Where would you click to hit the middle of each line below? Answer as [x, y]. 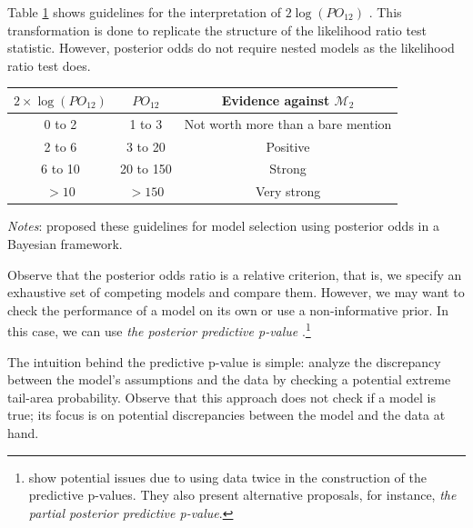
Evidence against [276, 100]
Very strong [288, 191]
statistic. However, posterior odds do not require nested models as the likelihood [231, 48]
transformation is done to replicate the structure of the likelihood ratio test [217, 30]
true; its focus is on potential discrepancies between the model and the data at [226, 415]
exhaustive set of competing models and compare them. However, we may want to [236, 292]
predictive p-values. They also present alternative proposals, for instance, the [242, 495]
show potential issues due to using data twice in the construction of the [228, 477]
